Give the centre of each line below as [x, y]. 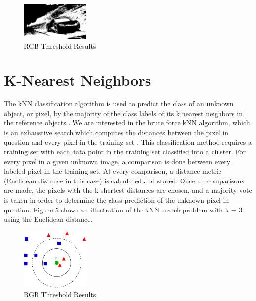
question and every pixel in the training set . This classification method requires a [128, 142]
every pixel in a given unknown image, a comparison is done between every [117, 161]
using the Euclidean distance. [48, 219]
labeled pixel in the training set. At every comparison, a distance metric [113, 171]
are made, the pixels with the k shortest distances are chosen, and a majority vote [128, 190]
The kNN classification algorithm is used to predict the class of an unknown [119, 103]
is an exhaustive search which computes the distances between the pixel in [116, 132]
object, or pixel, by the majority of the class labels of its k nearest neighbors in [124, 113]
